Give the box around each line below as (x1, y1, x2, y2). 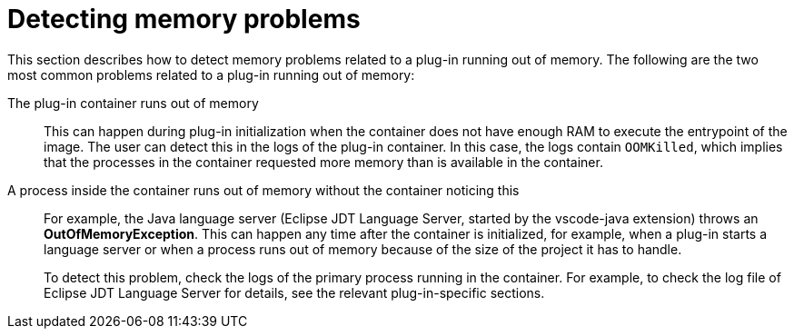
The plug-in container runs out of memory (7, 94, 259, 111)
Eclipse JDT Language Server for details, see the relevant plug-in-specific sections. (44, 284, 545, 301)
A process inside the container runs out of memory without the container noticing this (7, 182, 520, 198)
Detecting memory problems (7, 4, 361, 35)
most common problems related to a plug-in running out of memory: (7, 66, 415, 83)
